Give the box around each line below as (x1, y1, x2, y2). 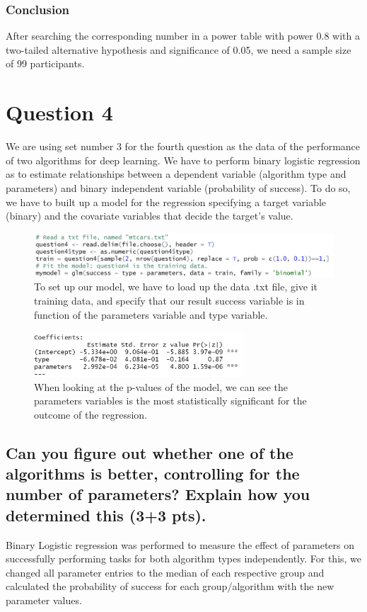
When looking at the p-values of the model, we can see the (34, 379, 289, 394)
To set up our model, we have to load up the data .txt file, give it (34, 279, 318, 294)
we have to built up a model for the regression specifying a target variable (6, 194, 327, 209)
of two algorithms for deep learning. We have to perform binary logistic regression (6, 152, 361, 167)
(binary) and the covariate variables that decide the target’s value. (6, 208, 293, 223)
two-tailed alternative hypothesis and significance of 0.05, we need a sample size (6, 42, 351, 57)
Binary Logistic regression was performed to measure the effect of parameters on (6, 537, 355, 552)
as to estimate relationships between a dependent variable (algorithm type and (6, 166, 346, 181)
